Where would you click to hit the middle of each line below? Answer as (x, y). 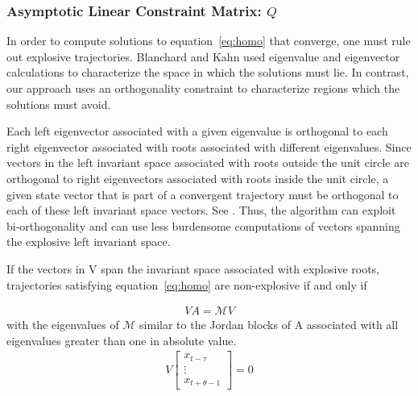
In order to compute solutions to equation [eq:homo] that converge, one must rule (209, 41)
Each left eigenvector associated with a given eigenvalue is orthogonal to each (197, 131)
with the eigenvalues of (63, 325)
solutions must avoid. (59, 104)
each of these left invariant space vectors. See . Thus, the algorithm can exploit (201, 210)
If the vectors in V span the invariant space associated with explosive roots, (193, 268)
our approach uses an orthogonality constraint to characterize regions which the (203, 88)
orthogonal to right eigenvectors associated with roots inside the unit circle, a (198, 178)
